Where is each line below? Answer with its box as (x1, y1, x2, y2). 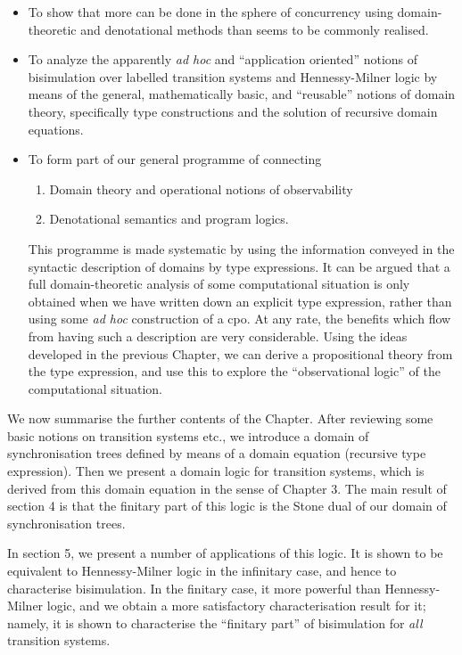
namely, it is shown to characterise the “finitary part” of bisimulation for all (7, 613, 423, 632)
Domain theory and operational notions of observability (49, 179, 353, 198)
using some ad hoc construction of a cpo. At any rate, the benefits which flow (28, 309, 451, 328)
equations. (28, 119, 84, 138)
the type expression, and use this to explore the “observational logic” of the (28, 362, 441, 381)
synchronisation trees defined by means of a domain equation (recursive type (7, 444, 426, 463)
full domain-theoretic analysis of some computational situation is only (28, 274, 410, 293)
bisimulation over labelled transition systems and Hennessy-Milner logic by (28, 67, 438, 86)
